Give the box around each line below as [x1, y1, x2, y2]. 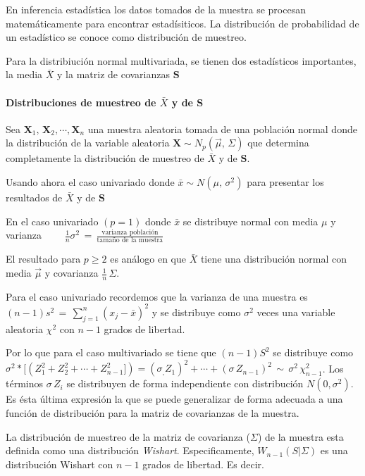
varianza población [101, 228, 159, 236]
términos [6, 376, 44, 391]
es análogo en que [110, 251, 186, 266]
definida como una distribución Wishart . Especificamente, [6, 443, 254, 458]
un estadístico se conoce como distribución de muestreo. [6, 30, 247, 44]
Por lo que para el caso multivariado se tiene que [6, 345, 216, 360]
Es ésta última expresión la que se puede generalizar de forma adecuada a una [6, 392, 343, 406]
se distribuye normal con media [182, 213, 318, 228]
